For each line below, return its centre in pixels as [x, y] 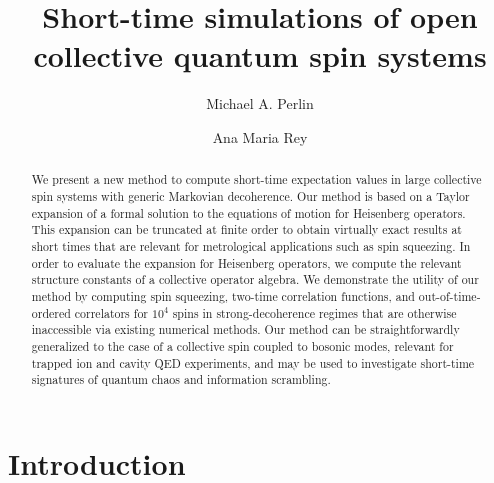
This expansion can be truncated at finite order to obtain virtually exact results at [246, 229]
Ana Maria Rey [260, 136]
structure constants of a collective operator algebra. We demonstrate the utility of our [255, 279]
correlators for [111, 312]
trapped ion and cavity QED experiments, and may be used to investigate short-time [253, 362]
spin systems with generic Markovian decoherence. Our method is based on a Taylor [250, 195]
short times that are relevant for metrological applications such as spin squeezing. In [251, 245]
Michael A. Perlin [260, 103]
